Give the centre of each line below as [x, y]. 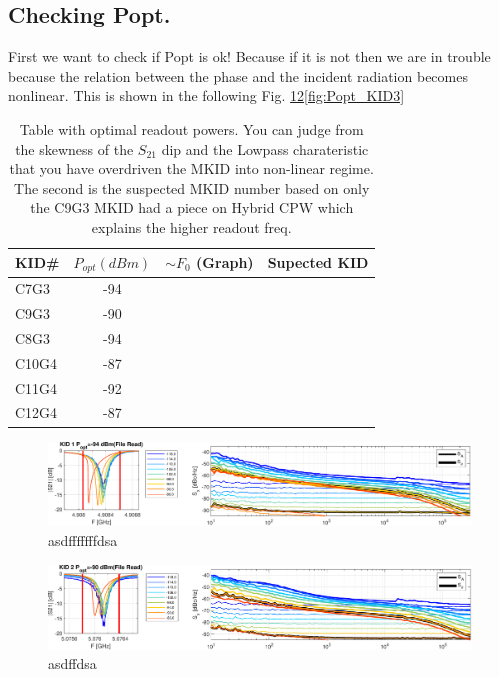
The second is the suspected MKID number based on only [192, 187]
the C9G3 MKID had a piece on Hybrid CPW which [192, 207]
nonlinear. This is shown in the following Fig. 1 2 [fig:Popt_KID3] [206, 95]
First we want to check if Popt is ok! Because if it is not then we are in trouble [249, 56]
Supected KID [318, 261]
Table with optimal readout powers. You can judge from [191, 128]
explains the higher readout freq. [191, 226]
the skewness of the [74, 148]
